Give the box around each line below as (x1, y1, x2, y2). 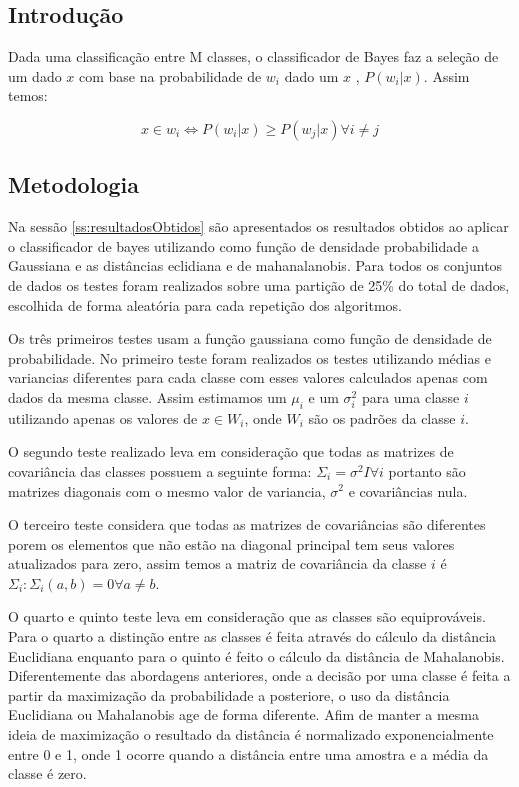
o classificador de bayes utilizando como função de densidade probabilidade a (8, 235, 479, 256)
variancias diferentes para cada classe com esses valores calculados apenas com (8, 367, 488, 388)
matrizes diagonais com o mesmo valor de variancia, (8, 480, 326, 501)
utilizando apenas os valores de (8, 407, 198, 428)
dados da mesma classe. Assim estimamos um (8, 386, 287, 407)
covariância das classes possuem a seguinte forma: (8, 460, 312, 481)
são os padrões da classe (308, 407, 456, 428)
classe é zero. (8, 763, 87, 784)
